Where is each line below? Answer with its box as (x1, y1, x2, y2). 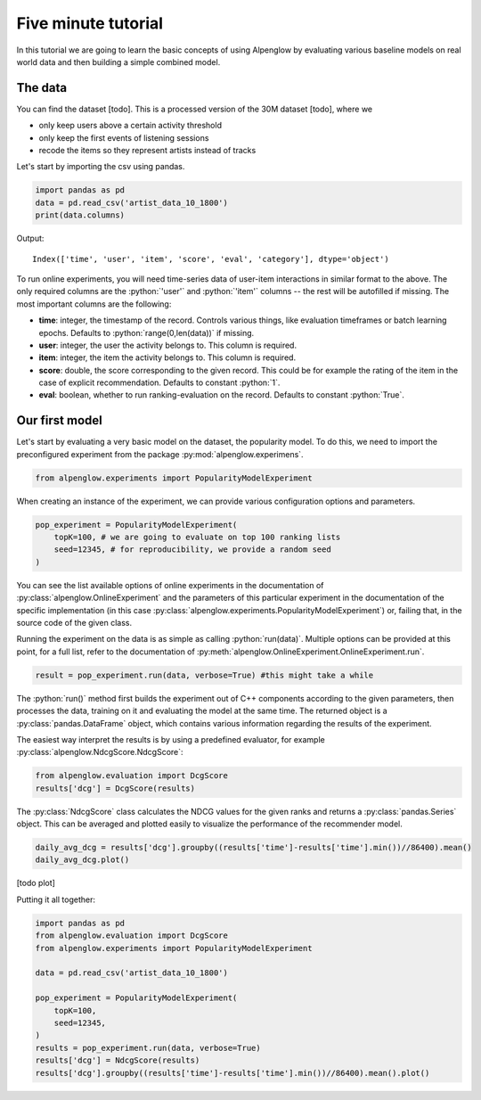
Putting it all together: (16, 894, 95, 905)
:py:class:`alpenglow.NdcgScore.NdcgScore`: (16, 747, 183, 758)
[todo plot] (16, 878, 55, 889)
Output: (16, 233, 45, 244)
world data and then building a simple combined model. (16, 56, 221, 67)
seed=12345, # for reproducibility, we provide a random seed (53, 545, 331, 554)
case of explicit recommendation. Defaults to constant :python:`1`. (38, 377, 281, 388)
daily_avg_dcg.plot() (35, 855, 130, 865)
